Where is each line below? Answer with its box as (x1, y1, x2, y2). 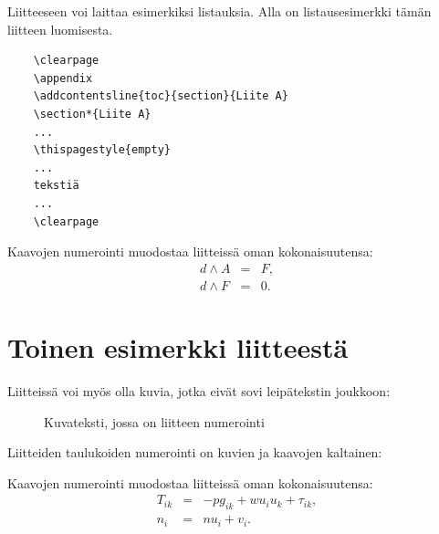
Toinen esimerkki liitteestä (7, 328, 349, 365)
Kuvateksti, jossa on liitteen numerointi (44, 412, 265, 431)
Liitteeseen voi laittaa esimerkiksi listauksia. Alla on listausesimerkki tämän (7, 2, 432, 20)
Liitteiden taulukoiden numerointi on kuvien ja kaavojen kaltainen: (7, 443, 382, 462)
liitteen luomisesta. (7, 19, 113, 38)
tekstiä (33, 179, 79, 193)
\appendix (33, 71, 93, 85)
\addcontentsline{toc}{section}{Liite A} (33, 89, 288, 103)
